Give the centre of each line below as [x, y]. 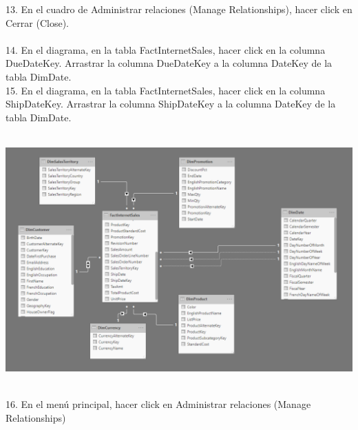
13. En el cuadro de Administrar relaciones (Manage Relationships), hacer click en [179, 9]
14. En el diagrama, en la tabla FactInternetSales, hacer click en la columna [166, 49]
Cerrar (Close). [37, 22]
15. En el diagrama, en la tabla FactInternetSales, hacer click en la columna [166, 90]
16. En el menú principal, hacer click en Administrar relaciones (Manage [158, 403]
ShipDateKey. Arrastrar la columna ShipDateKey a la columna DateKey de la [171, 104]
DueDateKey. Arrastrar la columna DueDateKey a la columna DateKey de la [169, 63]
